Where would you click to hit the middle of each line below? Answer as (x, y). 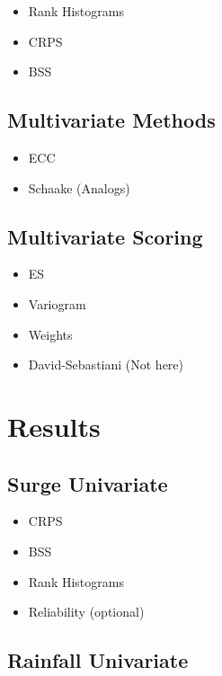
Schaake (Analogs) (79, 187)
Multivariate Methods (111, 120)
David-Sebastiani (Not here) (106, 365)
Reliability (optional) (86, 612)
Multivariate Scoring (105, 236)
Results (54, 426)
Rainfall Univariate (98, 660)
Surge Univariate (88, 483)
